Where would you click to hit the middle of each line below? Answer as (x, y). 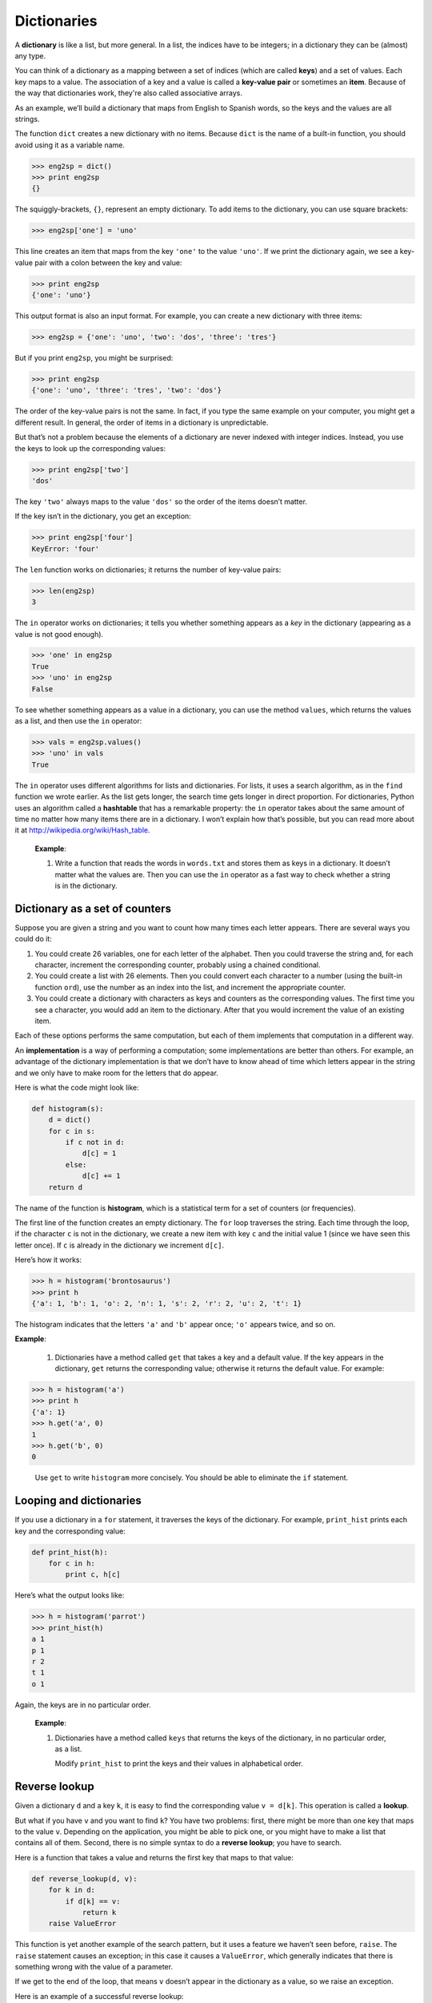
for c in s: (72, 1131)
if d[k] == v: (93, 1901)
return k (99, 1912)
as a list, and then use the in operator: (78, 721)
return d (66, 1187)
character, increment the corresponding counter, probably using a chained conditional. (178, 965)
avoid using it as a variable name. (70, 145)
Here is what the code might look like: (77, 1087)
